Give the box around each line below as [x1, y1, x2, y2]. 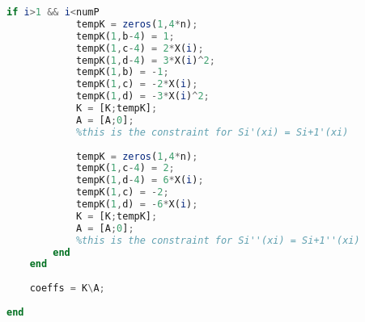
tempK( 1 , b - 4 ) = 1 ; [75, 30, 175, 42]
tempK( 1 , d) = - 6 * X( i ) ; [75, 199, 198, 210]
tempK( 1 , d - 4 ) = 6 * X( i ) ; [75, 174, 204, 186]
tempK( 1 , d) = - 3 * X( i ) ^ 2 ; [75, 90, 210, 102]
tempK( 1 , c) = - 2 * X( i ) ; [75, 78, 198, 90]
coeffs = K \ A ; [29, 282, 105, 295]
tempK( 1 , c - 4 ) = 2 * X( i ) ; [75, 42, 204, 54]
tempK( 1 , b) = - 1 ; [75, 66, 169, 78]
